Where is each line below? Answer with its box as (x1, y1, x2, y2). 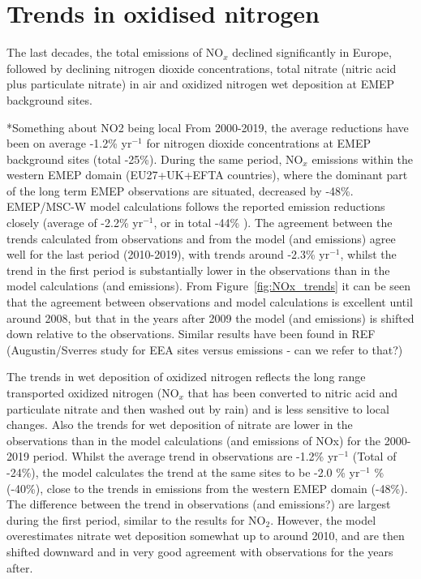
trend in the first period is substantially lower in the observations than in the (6, 261, 390, 278)
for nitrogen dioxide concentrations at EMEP (146, 135, 371, 152)
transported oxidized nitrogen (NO (6, 384, 179, 401)
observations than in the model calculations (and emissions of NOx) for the (6, 431, 380, 448)
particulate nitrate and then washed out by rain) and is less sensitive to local (6, 400, 389, 417)
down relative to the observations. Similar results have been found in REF (6, 325, 376, 342)
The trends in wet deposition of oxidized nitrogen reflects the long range (6, 368, 366, 385)
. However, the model (270, 511, 376, 528)
